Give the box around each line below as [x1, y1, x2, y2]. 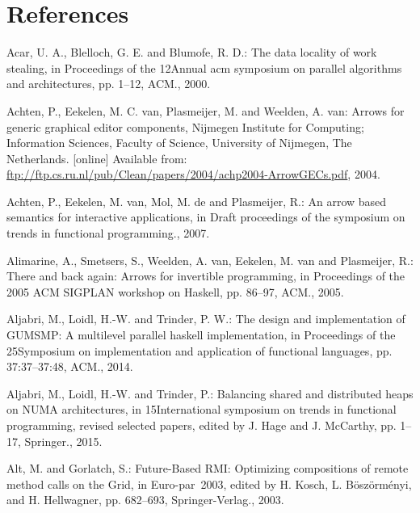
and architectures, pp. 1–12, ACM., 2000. [6, 75, 211, 92]
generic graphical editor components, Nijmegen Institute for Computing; [6, 118, 364, 135]
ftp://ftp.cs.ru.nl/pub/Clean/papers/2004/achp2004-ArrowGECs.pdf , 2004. [6, 166, 380, 183]
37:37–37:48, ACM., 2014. [6, 358, 133, 375]
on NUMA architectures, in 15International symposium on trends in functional [6, 401, 397, 418]
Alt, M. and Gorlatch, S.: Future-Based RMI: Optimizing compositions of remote [6, 460, 409, 477]
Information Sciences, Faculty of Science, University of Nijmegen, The [6, 134, 352, 151]
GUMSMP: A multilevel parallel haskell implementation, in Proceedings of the [6, 326, 396, 343]
